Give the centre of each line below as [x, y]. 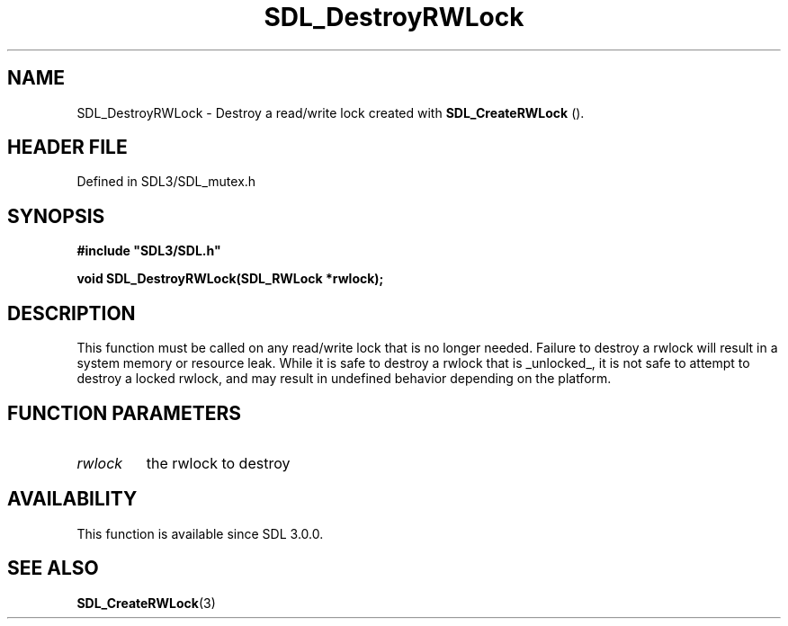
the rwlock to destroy [218, 463]
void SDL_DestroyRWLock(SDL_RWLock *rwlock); [230, 279]
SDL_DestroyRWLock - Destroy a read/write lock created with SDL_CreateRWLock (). [331, 112]
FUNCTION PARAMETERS [124, 413]
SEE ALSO [53, 568]
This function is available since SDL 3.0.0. [200, 533]
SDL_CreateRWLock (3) [146, 603]
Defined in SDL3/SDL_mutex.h [166, 182]
